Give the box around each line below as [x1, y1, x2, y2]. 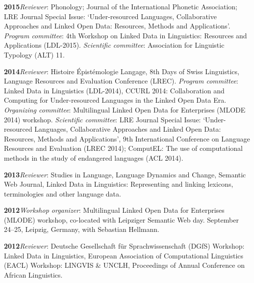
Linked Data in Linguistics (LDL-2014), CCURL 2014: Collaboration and [4, 85, 225, 95]
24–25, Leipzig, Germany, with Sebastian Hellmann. [4, 224, 159, 234]
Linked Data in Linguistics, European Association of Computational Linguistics [4, 250, 244, 260]
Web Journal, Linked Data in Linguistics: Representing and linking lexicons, [4, 179, 233, 189]
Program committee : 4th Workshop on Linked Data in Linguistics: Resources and [4, 30, 247, 40]
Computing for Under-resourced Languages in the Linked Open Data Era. [4, 95, 227, 105]
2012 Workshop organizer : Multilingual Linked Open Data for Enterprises [4, 205, 225, 215]
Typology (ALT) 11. [4, 49, 65, 59]
